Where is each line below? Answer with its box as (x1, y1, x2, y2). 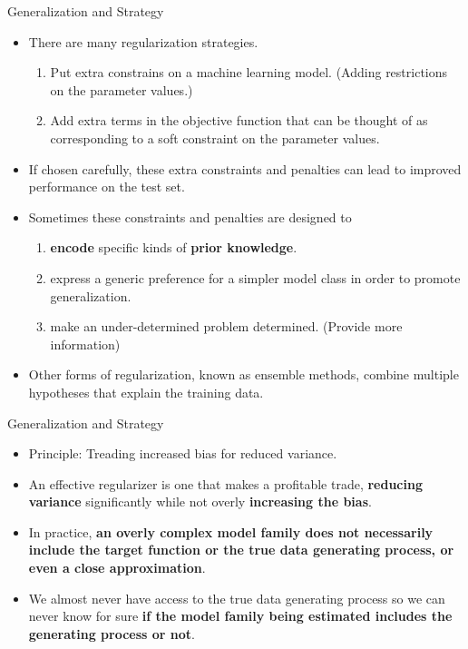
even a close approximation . (28, 558, 206, 577)
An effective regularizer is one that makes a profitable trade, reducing (28, 474, 423, 493)
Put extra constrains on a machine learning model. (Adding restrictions (50, 63, 448, 82)
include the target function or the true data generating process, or (28, 540, 454, 559)
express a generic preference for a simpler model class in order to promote (50, 268, 461, 287)
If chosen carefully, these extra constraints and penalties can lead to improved (28, 159, 462, 178)
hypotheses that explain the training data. (28, 382, 264, 401)
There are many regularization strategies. (28, 32, 258, 51)
